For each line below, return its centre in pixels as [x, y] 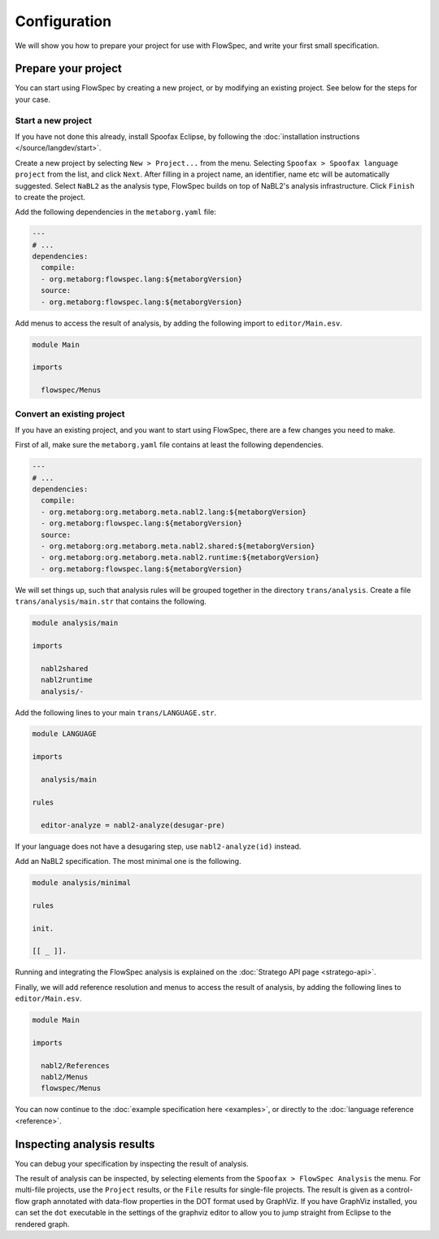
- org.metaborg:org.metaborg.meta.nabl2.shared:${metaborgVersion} [178, 546]
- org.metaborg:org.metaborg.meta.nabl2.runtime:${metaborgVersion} [180, 558]
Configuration [63, 21]
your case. [33, 99]
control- [400, 1190]
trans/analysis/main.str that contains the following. [111, 601]
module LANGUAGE [65, 734]
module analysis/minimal [82, 882]
